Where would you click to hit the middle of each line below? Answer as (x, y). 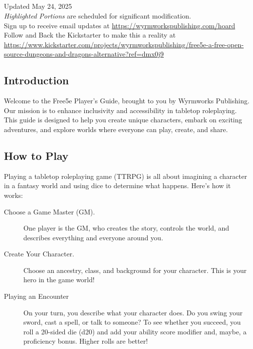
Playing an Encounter (37, 296)
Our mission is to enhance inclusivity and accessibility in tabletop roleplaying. (120, 110)
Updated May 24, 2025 (38, 6)
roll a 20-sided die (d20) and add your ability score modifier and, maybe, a (135, 331)
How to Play (36, 155)
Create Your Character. (39, 254)
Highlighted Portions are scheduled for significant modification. (97, 15)
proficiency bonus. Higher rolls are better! (86, 341)
